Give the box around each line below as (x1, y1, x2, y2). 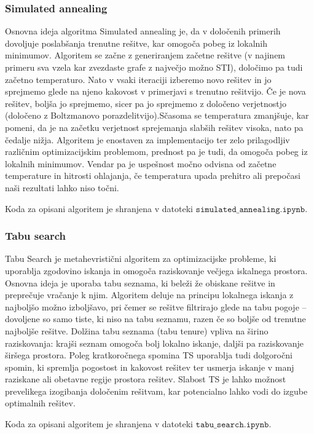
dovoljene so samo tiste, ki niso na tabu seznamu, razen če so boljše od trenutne (5, 312, 306, 325)
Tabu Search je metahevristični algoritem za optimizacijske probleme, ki (5, 252, 277, 265)
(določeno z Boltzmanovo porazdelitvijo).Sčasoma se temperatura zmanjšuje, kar (5, 109, 309, 122)
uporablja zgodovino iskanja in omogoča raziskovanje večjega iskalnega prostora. (5, 264, 308, 277)
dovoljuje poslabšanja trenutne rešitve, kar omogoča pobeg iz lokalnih (5, 36, 267, 49)
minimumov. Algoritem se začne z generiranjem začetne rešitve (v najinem (5, 49, 286, 61)
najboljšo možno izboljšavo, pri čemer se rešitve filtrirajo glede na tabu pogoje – (5, 300, 307, 313)
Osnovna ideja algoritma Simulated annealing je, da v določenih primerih (5, 25, 281, 37)
